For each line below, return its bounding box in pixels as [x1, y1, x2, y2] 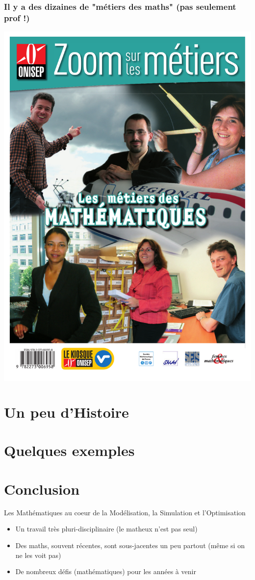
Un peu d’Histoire [4, 402, 129, 422]
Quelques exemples [4, 440, 135, 460]
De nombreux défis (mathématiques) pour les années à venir [15, 566, 196, 577]
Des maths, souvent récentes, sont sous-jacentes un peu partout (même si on [15, 540, 245, 550]
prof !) [4, 11, 30, 24]
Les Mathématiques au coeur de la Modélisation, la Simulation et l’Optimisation [4, 507, 246, 517]
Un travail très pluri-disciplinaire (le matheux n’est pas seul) [15, 524, 198, 534]
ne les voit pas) [15, 550, 61, 560]
